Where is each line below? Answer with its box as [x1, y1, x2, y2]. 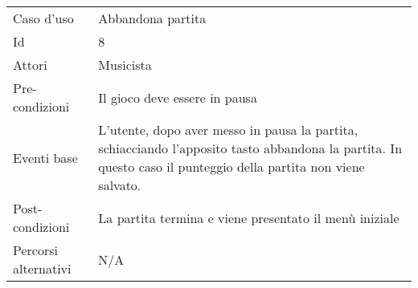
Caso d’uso [13, 9, 74, 27]
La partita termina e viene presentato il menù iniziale [98, 208, 400, 227]
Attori [13, 55, 47, 74]
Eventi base [13, 148, 78, 167]
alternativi [13, 259, 72, 278]
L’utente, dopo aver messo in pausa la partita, [98, 120, 359, 139]
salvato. [98, 176, 141, 194]
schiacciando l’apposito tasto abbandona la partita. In [98, 139, 403, 157]
